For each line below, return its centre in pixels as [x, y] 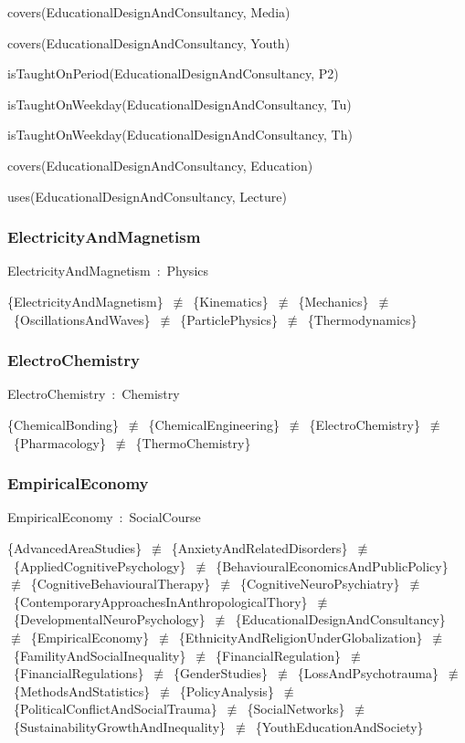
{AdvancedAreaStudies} [75, 547]
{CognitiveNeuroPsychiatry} [320, 584]
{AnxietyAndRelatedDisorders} [259, 547]
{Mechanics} [333, 301]
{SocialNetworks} [296, 709]
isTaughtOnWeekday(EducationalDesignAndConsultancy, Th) [180, 135]
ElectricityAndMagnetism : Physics [108, 271]
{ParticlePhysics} [229, 319]
